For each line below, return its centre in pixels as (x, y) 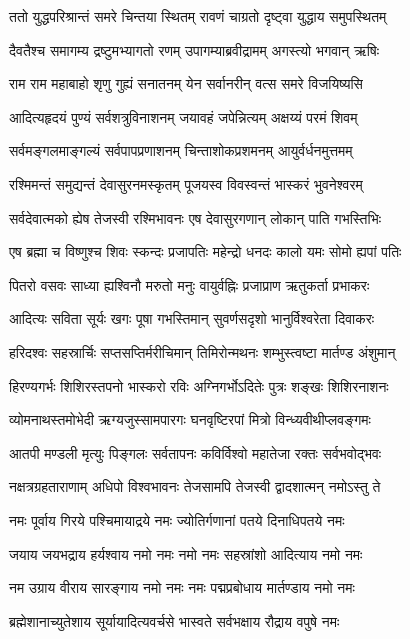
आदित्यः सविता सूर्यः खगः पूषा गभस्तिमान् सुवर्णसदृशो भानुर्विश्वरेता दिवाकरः (192, 318)
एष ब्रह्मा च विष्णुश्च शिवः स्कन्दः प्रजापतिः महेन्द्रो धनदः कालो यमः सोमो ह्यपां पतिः (205, 251)
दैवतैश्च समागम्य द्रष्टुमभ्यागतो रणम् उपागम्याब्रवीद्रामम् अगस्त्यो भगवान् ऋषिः (194, 49)
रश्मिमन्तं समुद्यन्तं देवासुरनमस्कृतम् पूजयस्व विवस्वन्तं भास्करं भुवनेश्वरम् (186, 183)
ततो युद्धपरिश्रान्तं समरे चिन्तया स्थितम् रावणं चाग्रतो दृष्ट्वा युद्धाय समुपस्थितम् (198, 16)
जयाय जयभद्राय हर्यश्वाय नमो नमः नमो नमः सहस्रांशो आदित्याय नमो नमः (186, 553)
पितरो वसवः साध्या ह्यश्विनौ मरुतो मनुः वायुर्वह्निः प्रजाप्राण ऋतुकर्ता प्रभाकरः (189, 284)
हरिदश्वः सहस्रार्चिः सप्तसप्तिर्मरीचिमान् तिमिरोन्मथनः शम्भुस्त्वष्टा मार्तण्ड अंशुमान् (202, 351)
